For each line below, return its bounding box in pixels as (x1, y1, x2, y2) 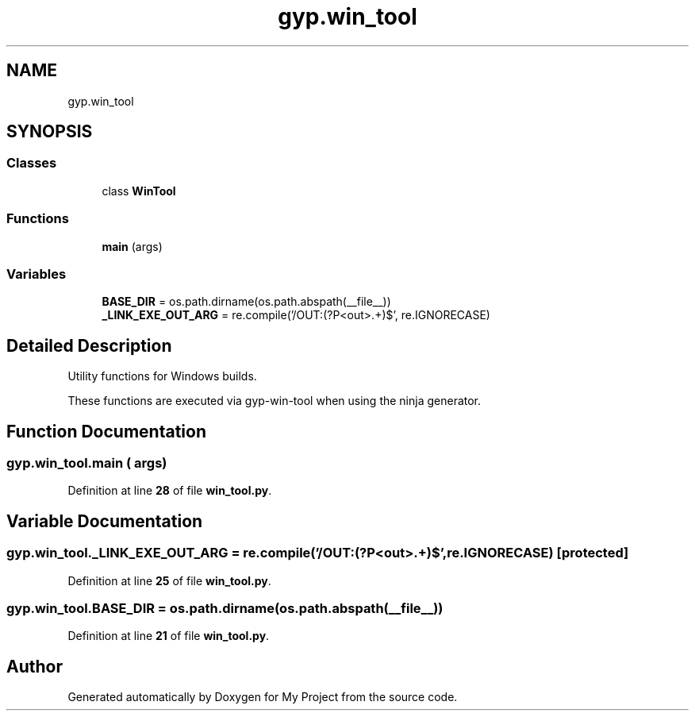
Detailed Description (6, 335, 172, 356)
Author (6, 656, 63, 677)
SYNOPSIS (6, 121, 93, 142)
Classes (6, 155, 57, 172)
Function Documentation (6, 421, 206, 441)
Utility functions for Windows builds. (67, 369, 257, 384)
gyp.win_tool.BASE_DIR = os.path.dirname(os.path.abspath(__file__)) (6, 599, 443, 616)
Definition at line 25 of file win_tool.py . (67, 573, 271, 588)
